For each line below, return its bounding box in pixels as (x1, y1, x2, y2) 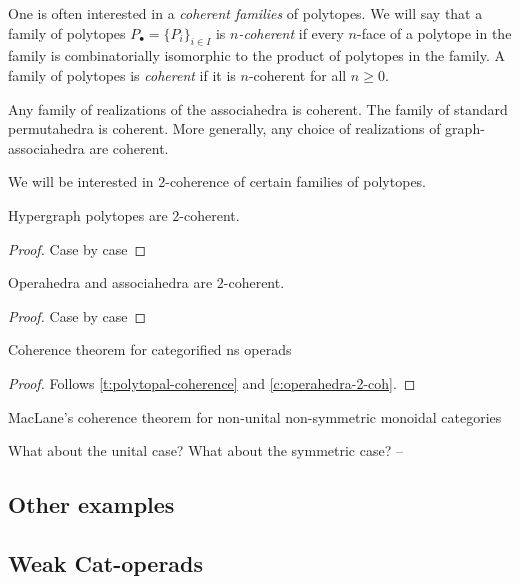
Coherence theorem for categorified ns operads (8, 339, 292, 360)
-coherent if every (238, 22, 344, 43)
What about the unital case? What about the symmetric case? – (8, 440, 403, 461)
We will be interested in (8, 171, 154, 192)
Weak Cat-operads (8, 547, 204, 578)
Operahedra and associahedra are (8, 272, 213, 293)
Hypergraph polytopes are (8, 204, 168, 225)
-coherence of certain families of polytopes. (165, 171, 427, 192)
